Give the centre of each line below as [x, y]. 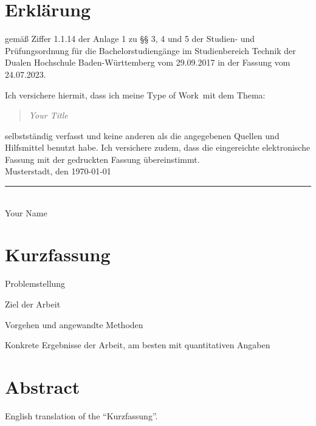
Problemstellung [35, 283]
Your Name [26, 212]
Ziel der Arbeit [33, 304]
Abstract [43, 386]
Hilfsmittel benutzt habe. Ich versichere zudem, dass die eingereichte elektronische [158, 147]
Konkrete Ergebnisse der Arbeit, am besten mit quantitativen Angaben [138, 345]
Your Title [48, 115]
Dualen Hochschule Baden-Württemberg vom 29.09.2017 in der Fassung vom [148, 62]
